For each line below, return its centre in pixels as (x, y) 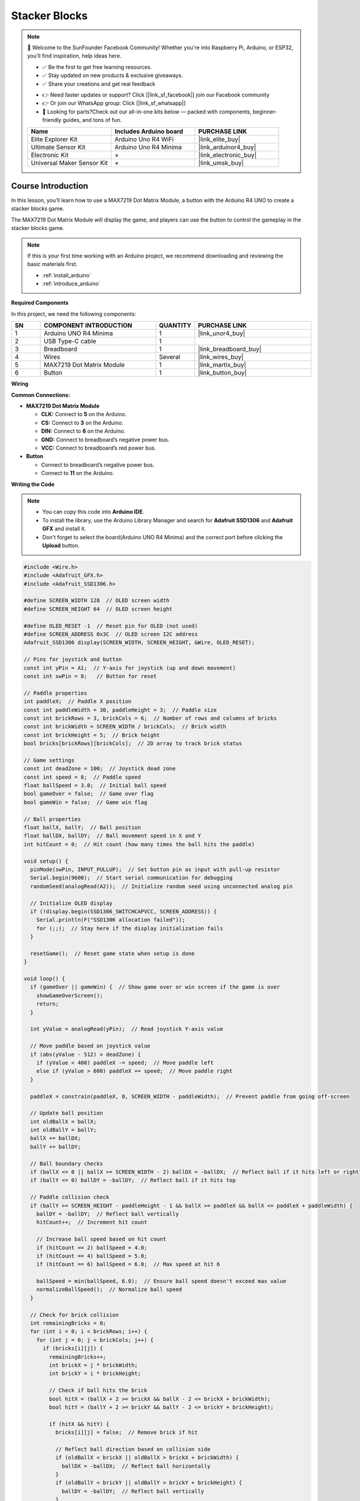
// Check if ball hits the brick (98, 1391)
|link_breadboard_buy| (230, 349)
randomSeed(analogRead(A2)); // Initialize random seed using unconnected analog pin (162, 886)
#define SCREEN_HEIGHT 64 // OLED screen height (98, 609)
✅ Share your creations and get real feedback (99, 83)
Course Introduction (49, 186)
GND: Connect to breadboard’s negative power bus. (105, 439)
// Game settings (49, 760)
